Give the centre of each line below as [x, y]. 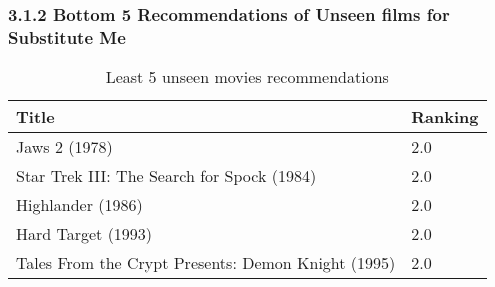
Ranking [445, 117]
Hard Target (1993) [84, 234]
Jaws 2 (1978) [64, 147]
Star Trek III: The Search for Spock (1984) [166, 176]
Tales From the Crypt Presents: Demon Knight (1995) [206, 263]
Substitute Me [67, 36]
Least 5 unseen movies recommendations [247, 77]
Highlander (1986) [79, 205]
